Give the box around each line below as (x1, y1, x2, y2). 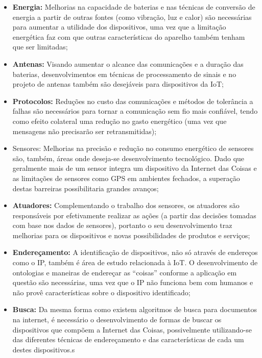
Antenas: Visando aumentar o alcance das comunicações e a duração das (12, 58, 244, 69)
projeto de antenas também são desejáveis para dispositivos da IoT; (12, 79, 224, 89)
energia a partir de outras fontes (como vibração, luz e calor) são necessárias (12, 11, 252, 22)
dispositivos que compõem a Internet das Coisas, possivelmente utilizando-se (12, 324, 252, 335)
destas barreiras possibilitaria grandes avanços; (12, 183, 159, 193)
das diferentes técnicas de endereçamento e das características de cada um (12, 334, 244, 345)
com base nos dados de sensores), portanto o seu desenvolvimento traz (12, 220, 232, 231)
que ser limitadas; (12, 41, 68, 52)
